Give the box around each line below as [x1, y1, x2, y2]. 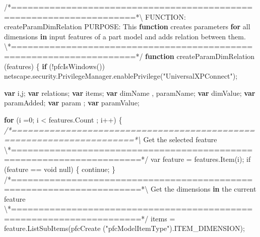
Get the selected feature [143, 134, 217, 145]
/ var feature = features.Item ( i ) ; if [145, 154, 251, 164]
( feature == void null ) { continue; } [4, 163, 115, 174]
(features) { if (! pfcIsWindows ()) [4, 61, 105, 71]
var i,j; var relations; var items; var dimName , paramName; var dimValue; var [4, 87, 255, 98]
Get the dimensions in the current [150, 184, 256, 194]
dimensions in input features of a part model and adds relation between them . [4, 31, 246, 41]
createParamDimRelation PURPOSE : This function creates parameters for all [4, 21, 250, 32]
